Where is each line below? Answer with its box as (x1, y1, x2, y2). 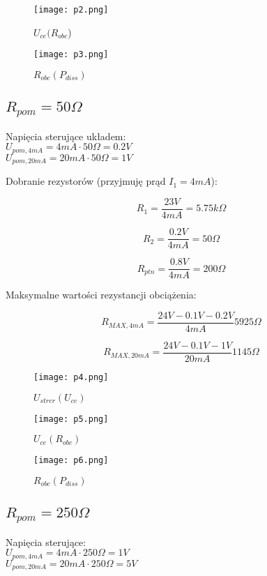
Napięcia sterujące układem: (6, 128, 126, 143)
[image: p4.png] (33, 372, 109, 382)
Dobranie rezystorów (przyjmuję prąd (6, 174, 166, 188)
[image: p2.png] (33, 5, 109, 15)
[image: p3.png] (33, 50, 109, 60)
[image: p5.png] (33, 414, 109, 424)
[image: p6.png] (33, 455, 109, 466)
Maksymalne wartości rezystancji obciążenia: (6, 287, 197, 302)
